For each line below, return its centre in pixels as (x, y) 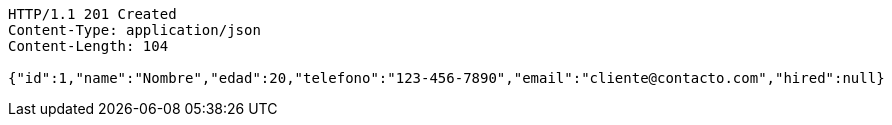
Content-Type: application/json (134, 30)
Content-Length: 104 (88, 46)
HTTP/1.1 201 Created (92, 14)
